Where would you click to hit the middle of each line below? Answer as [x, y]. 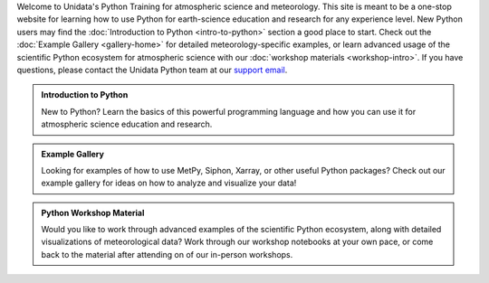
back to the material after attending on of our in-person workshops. [167, 254]
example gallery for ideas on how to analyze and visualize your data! [169, 183]
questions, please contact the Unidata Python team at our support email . [152, 70]
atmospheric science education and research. [127, 124]
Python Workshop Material [93, 212]
